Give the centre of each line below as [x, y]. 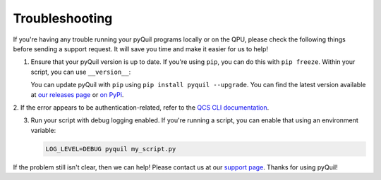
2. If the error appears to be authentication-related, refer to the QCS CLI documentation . [141, 107]
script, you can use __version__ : [81, 72]
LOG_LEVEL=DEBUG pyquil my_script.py [111, 149]
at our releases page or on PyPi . [77, 94]
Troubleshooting [63, 18]
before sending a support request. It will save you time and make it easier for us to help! [140, 49]
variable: [43, 130]
